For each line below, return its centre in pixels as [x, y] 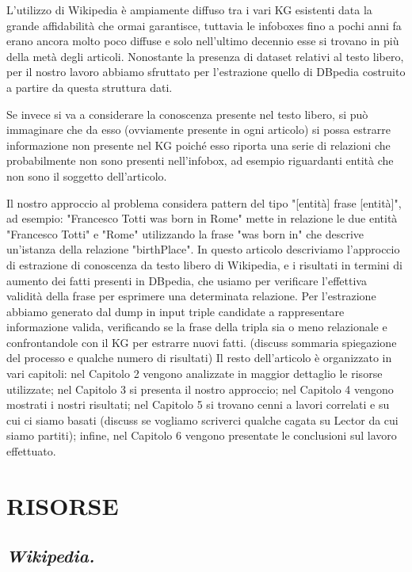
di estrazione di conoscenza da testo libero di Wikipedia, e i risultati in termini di [204, 264]
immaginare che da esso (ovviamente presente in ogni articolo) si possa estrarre [198, 130]
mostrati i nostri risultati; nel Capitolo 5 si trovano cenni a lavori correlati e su [198, 404]
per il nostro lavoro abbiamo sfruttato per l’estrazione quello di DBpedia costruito [206, 72]
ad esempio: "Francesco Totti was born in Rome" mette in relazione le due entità [202, 218]
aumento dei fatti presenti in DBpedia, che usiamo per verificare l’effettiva [187, 280]
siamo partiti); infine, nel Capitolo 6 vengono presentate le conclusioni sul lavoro [202, 435]
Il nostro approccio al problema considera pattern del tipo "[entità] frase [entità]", [204, 202]
